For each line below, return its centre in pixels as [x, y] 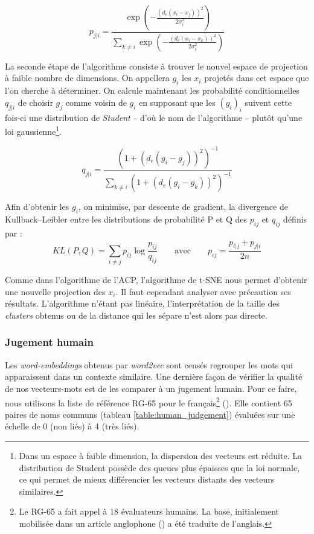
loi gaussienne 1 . [33, 130]
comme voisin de [96, 102]
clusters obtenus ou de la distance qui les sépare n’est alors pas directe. [136, 315]
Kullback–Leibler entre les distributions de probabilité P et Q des [126, 219]
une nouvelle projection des [55, 291]
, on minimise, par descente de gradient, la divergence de [183, 207]
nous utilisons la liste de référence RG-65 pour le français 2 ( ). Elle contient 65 [149, 402]
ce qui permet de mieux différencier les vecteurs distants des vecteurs [147, 479]
